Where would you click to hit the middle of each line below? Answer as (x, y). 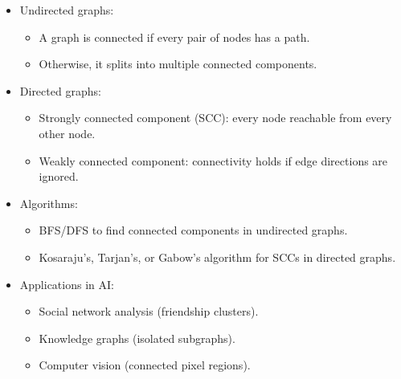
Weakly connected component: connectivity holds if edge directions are (213, 160)
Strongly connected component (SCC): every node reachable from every (215, 118)
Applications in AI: (67, 284)
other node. (67, 133)
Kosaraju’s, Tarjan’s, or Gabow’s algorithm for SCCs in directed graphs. (217, 257)
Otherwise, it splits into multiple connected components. (178, 64)
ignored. (59, 176)
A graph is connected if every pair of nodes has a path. (174, 37)
